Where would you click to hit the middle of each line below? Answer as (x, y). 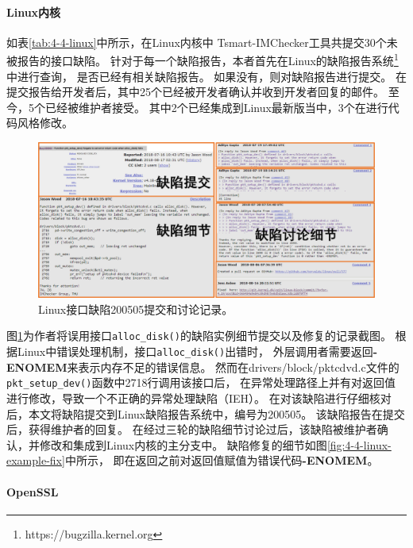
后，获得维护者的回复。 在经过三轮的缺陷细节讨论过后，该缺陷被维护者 (192, 429)
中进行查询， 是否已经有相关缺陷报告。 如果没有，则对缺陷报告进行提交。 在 (206, 76)
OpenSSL (33, 491)
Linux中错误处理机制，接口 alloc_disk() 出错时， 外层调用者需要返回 (195, 351)
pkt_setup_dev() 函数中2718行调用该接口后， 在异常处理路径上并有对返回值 (201, 382)
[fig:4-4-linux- (359, 444)
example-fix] (36, 460)
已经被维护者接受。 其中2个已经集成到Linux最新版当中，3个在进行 (216, 107)
